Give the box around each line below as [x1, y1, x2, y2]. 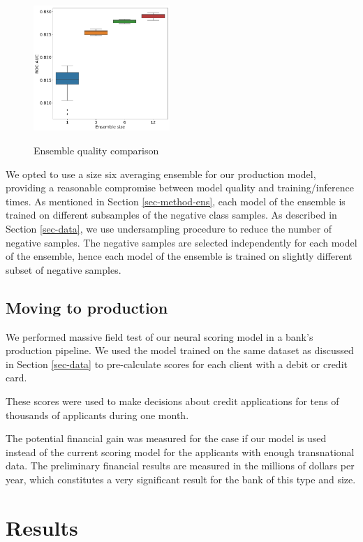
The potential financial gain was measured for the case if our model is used [6, 431, 327, 446]
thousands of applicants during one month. [6, 407, 189, 422]
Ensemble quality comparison [34, 143, 159, 158]
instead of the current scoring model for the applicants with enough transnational [6, 444, 355, 459]
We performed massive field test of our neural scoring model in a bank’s [6, 329, 313, 344]
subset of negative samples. [6, 262, 121, 277]
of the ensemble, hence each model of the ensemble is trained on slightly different [6, 249, 353, 263]
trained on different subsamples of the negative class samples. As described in [6, 207, 337, 222]
